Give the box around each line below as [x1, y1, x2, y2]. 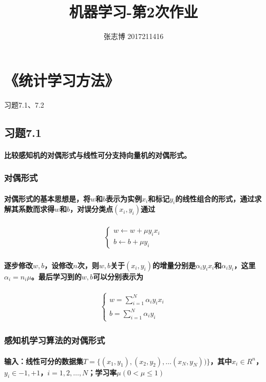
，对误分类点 [70, 204, 113, 214]
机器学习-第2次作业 [69, 1, 198, 22]
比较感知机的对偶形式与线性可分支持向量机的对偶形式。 [4, 149, 191, 160]
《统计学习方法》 [4, 69, 120, 90]
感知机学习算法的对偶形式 [4, 334, 105, 346]
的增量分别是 [152, 259, 196, 270]
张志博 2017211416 [103, 31, 164, 42]
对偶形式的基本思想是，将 [4, 193, 90, 204]
